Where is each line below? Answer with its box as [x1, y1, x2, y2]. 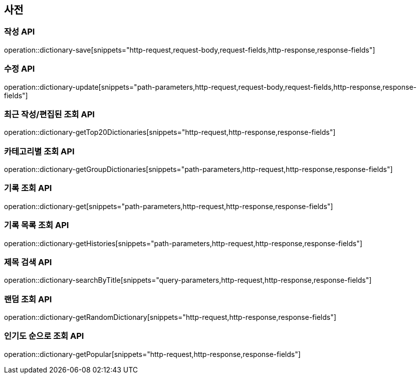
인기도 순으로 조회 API [4, 331, 84, 341]
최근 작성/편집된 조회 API [4, 109, 95, 119]
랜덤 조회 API [4, 294, 52, 304]
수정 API [4, 64, 35, 74]
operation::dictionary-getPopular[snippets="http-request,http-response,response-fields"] [4, 349, 301, 358]
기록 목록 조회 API [4, 220, 69, 231]
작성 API [4, 27, 35, 37]
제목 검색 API [4, 257, 52, 267]
